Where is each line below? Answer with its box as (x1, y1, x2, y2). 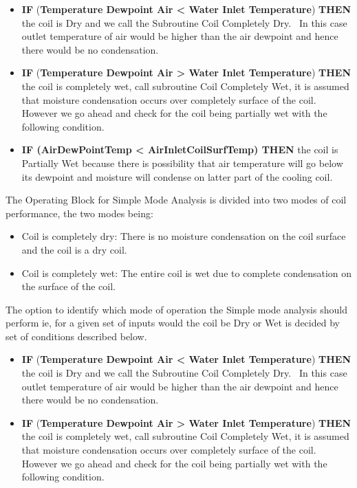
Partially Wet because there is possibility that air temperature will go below (21, 155, 343, 170)
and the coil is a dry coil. (21, 242, 127, 256)
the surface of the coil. (21, 279, 116, 293)
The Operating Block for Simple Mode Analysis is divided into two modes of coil (6, 192, 347, 207)
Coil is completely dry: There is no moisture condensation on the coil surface (21, 229, 346, 243)
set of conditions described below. (6, 329, 147, 343)
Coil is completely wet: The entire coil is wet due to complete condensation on (21, 265, 352, 280)
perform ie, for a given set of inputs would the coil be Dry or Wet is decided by (6, 315, 340, 330)
